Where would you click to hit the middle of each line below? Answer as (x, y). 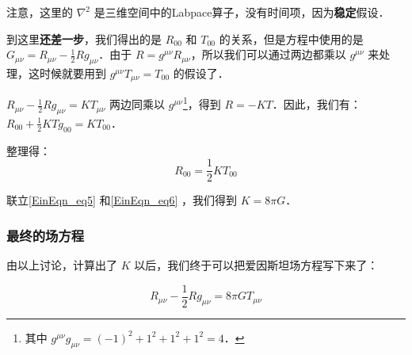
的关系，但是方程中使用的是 (291, 38)
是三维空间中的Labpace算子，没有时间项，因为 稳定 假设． (242, 12)
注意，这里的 (40, 12)
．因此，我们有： (317, 104)
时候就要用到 (72, 73)
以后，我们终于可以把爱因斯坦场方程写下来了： (256, 265)
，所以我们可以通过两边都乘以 (268, 54)
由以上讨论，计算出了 (62, 265)
